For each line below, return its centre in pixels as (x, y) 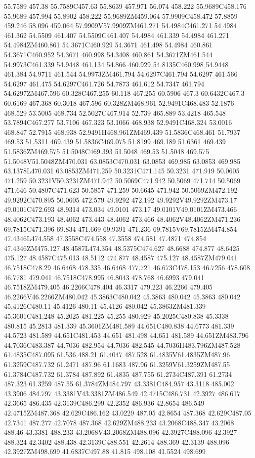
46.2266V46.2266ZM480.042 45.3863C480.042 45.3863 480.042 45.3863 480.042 (122, 296)
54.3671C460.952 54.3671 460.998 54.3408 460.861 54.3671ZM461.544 (108, 54)
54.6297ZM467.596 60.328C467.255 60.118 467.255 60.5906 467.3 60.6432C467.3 (124, 93)
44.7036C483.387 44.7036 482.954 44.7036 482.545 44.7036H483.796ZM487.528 (122, 345)
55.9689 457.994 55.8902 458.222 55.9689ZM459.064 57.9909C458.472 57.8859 (121, 16)
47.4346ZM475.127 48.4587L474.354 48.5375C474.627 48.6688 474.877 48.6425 (122, 248)
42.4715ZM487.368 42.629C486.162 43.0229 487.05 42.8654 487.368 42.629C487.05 (128, 412)
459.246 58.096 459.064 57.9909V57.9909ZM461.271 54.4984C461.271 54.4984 (121, 25)
